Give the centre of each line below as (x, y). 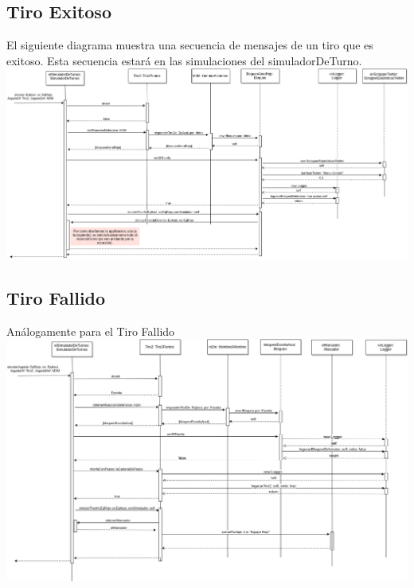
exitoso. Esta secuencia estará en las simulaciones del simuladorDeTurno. (184, 60)
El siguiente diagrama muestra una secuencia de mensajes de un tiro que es (190, 45)
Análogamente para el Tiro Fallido (91, 331)
